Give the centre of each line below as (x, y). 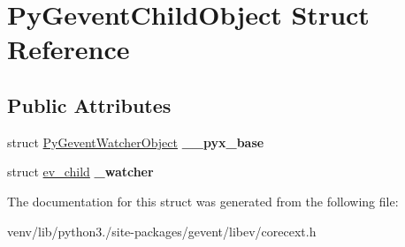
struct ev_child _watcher (80, 172)
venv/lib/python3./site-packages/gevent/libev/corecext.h (162, 231)
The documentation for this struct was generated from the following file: (203, 201)
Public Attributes (89, 105)
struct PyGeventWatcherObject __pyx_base (136, 142)
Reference (69, 49)
